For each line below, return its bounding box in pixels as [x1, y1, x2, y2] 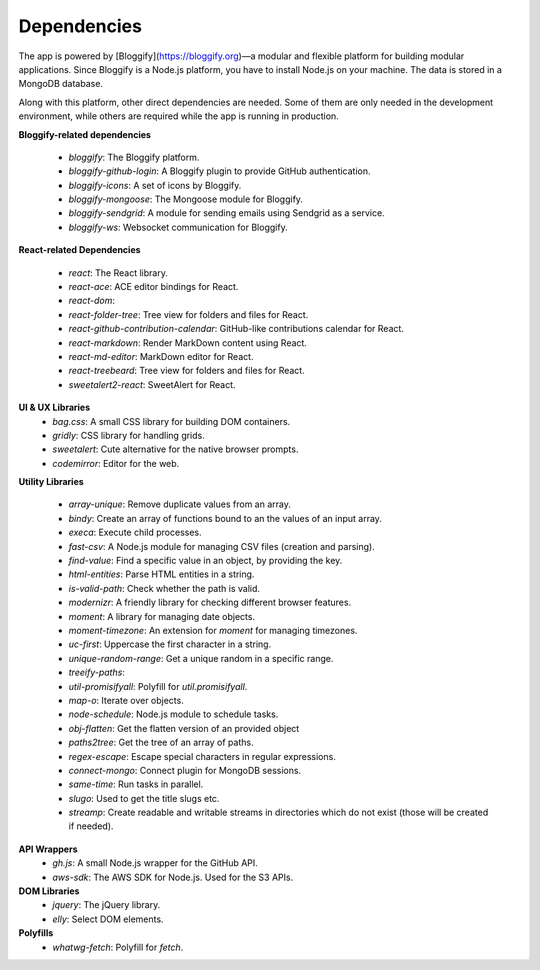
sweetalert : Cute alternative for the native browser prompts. [52, 443, 299, 455]
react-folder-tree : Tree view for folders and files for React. [68, 308, 309, 320]
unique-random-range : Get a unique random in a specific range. [68, 652, 334, 664]
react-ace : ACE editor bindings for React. [68, 281, 239, 293]
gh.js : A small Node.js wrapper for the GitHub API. [52, 857, 259, 869]
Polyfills [18, 927, 54, 939]
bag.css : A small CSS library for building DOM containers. [52, 415, 291, 427]
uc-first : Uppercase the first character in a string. [68, 638, 272, 650]
